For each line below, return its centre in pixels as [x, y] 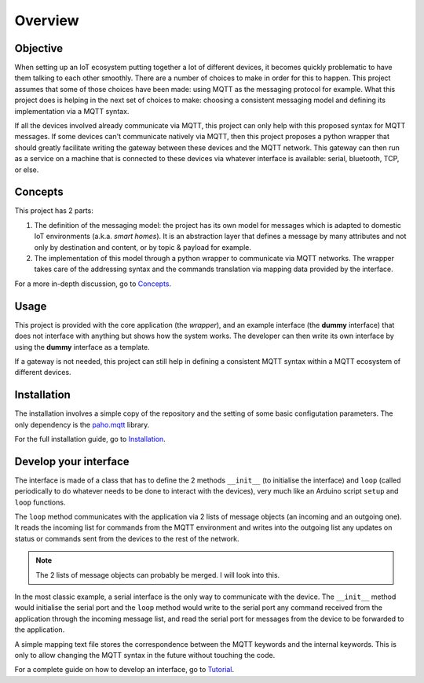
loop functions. [40, 502]
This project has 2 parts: [54, 211]
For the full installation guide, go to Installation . [90, 439]
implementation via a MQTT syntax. [72, 111]
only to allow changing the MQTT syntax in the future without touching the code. [145, 655]
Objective [39, 48]
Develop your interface [72, 461]
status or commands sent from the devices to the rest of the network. [127, 538]
